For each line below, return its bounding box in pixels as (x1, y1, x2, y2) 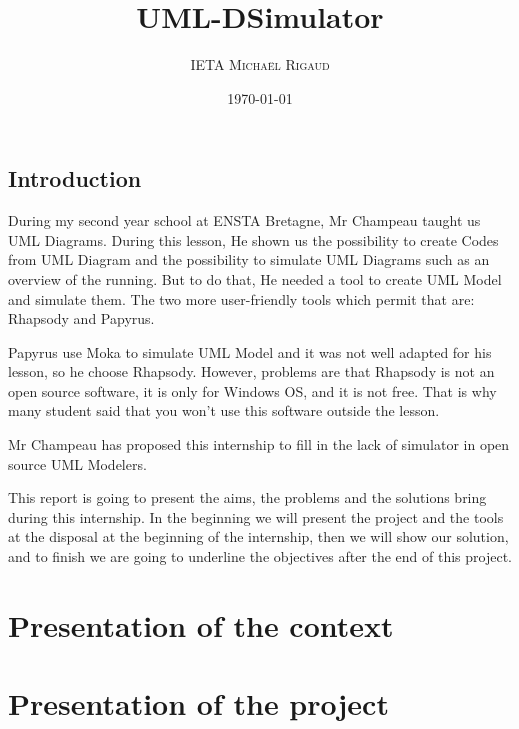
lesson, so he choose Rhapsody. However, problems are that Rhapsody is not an (8, 361, 495, 382)
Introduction (8, 163, 142, 194)
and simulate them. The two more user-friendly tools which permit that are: (8, 288, 475, 309)
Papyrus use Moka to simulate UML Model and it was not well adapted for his (8, 341, 492, 362)
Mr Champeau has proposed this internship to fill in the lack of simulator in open (8, 434, 510, 455)
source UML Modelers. (8, 453, 147, 474)
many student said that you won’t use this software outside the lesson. (8, 400, 440, 421)
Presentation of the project (8, 683, 389, 724)
